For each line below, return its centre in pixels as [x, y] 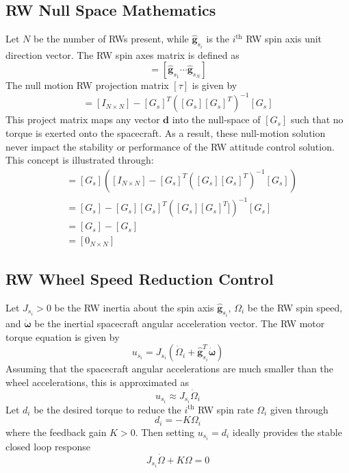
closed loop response [48, 446]
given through [299, 409]
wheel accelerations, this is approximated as [97, 382]
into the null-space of [216, 119]
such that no [317, 119]
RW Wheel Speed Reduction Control [140, 278]
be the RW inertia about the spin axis [134, 307]
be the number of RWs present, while [111, 39]
